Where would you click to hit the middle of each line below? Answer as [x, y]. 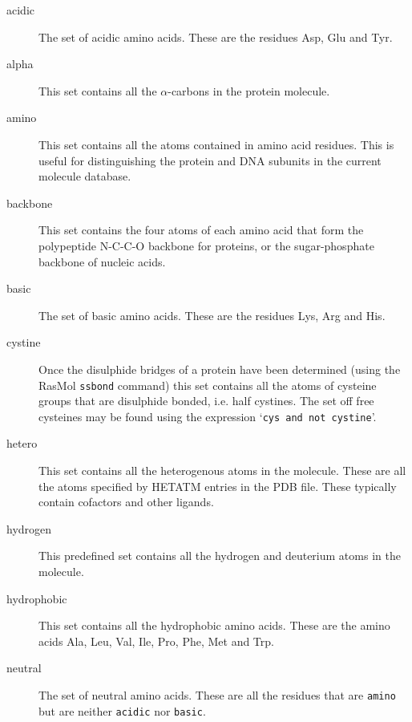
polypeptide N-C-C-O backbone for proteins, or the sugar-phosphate [206, 245]
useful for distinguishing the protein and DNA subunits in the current [210, 160]
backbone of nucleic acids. [102, 261]
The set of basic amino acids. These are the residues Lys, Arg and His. [212, 315]
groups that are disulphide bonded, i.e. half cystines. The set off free [206, 401]
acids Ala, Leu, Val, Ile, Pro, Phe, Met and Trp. [156, 641]
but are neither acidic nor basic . [122, 710]
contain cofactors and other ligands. [126, 502]
